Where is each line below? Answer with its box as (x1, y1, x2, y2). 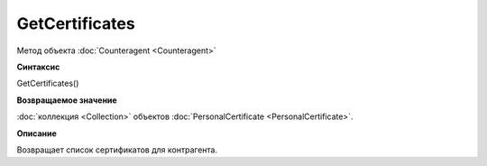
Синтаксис (16, 61, 60, 72)
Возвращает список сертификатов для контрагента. (16, 144, 218, 155)
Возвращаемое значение (16, 95, 117, 106)
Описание (16, 127, 58, 139)
